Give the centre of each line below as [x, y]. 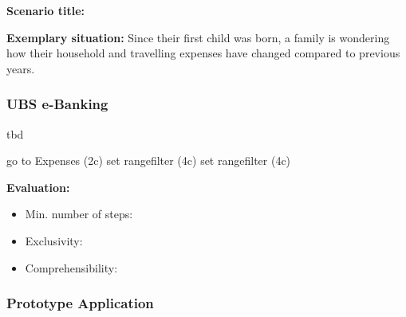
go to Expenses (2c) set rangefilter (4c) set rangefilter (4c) [149, 160]
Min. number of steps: [79, 214]
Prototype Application [80, 303]
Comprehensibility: [71, 267]
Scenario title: [46, 10]
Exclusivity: [54, 240]
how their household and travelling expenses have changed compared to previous [203, 53]
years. [21, 68]
